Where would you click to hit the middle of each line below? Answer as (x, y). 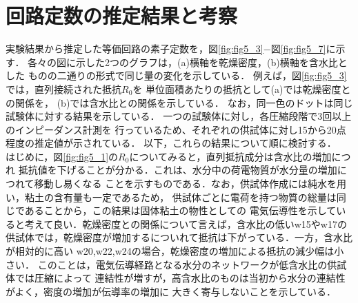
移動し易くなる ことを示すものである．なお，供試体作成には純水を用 (190, 184)
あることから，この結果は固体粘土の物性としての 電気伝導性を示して (180, 210)
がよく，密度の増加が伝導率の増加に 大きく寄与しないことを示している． (171, 291)
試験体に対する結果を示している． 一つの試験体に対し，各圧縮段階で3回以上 (179, 116)
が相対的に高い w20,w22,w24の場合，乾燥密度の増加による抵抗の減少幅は (170, 251)
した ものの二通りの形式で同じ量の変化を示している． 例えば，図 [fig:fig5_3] (176, 75)
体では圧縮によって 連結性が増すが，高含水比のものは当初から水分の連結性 (176, 278)
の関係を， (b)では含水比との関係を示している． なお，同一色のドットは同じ (179, 102)
